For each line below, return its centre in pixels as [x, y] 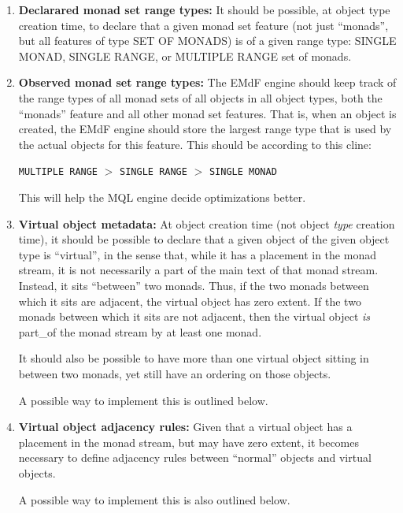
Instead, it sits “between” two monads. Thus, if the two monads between [194, 285]
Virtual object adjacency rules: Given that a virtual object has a [185, 427]
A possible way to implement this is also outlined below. [154, 499]
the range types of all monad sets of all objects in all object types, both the [200, 97]
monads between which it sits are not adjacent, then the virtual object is [194, 316]
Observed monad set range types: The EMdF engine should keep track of [207, 82]
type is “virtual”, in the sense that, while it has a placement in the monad [197, 254]
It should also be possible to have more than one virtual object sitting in [194, 358]
